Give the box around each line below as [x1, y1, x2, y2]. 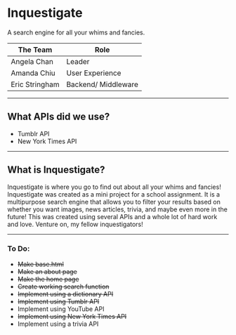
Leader [66, 56, 90, 66]
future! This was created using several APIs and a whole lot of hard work [7, 212, 218, 221]
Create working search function [17, 282, 110, 291]
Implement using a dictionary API [17, 289, 114, 298]
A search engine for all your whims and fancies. [7, 28, 145, 37]
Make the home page [17, 275, 79, 283]
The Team [18, 44, 53, 54]
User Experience [66, 68, 122, 78]
